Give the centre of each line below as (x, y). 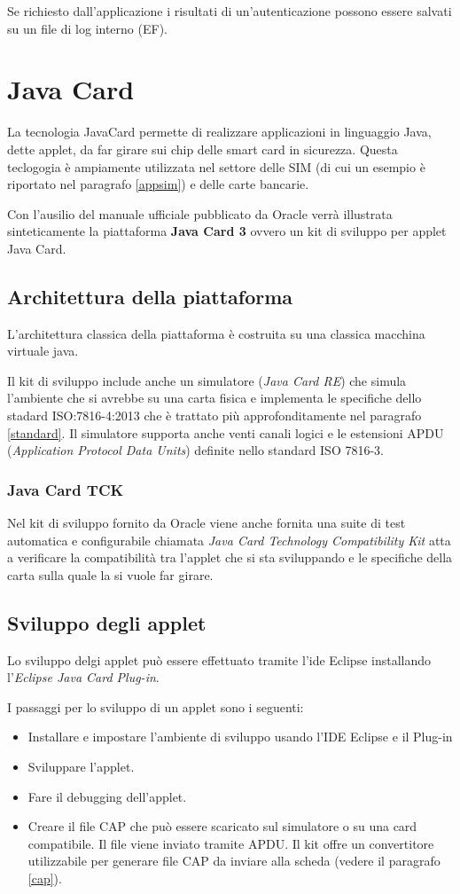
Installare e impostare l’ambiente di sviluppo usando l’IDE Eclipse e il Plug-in (240, 737)
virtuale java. (43, 351)
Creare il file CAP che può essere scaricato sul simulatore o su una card (222, 826)
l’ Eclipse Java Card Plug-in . (83, 677)
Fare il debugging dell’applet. (107, 796)
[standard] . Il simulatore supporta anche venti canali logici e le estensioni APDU (226, 432)
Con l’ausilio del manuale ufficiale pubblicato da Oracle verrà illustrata (200, 213)
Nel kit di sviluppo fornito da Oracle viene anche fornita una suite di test (207, 523)
